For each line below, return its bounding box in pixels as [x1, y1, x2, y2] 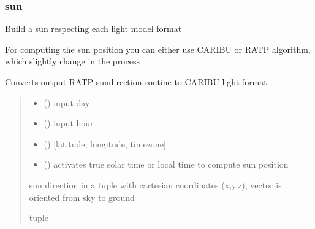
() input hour [44, 117, 94, 130]
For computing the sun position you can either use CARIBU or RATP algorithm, [5, 42, 311, 55]
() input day [44, 96, 90, 109]
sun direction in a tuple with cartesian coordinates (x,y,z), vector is [29, 178, 282, 191]
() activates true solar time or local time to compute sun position [44, 158, 289, 171]
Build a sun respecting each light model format [5, 22, 182, 35]
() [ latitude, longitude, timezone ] [44, 137, 166, 150]
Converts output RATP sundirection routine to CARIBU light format [5, 76, 267, 88]
